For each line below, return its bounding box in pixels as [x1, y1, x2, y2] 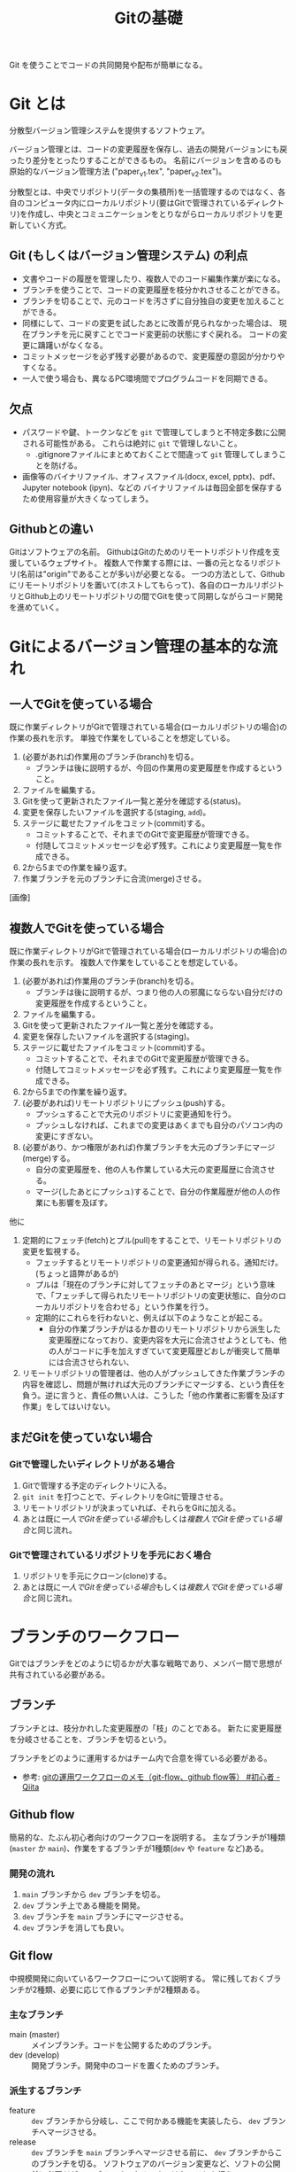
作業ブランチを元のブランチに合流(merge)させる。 [21, 874, 207, 884]
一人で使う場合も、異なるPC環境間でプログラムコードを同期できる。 [21, 373, 272, 384]
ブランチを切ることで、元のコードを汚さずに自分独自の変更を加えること [21, 295, 285, 306]
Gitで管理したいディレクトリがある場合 [9, 1459, 175, 1471]
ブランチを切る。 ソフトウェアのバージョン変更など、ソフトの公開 [38, 2159, 281, 2169]
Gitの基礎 [114, 8, 183, 28]
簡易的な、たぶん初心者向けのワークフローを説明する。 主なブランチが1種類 [9, 1832, 285, 1842]
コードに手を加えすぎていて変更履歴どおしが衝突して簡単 [72, 1346, 281, 1357]
